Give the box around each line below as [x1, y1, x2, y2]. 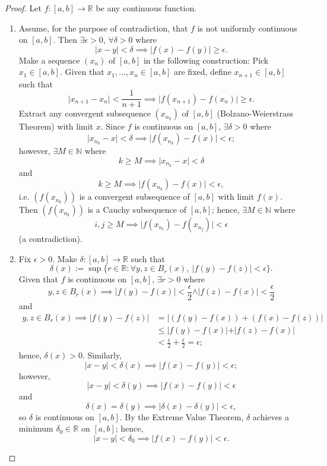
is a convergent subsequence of [79, 190, 190, 203]
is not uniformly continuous [197, 21, 297, 34]
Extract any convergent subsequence [18, 107, 151, 119]
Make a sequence [18, 53, 80, 66]
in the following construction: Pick [143, 53, 269, 66]
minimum [18, 422, 53, 434]
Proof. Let [5, 2, 42, 14]
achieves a [252, 410, 289, 423]
